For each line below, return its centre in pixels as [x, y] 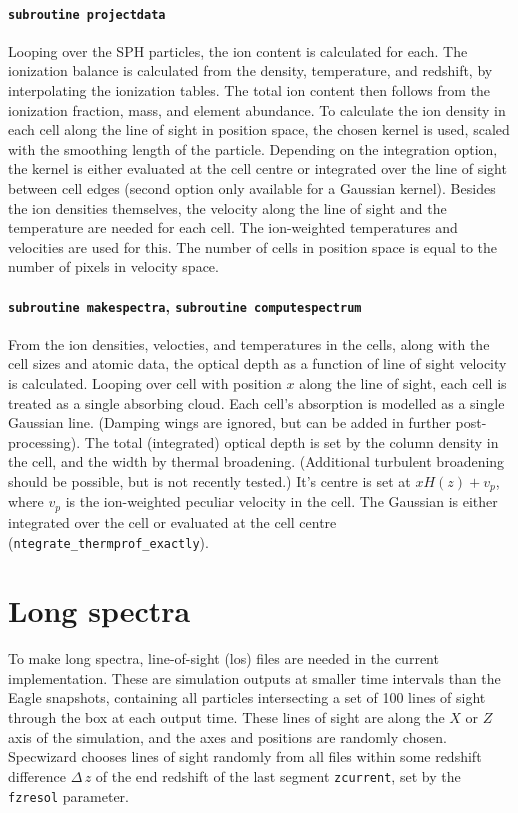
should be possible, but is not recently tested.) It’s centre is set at [209, 481]
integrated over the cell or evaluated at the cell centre [172, 521]
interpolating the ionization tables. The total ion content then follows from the [249, 90]
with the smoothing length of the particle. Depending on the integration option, [253, 148]
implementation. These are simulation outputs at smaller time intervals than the [254, 677]
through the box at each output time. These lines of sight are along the [226, 717]
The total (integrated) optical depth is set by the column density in [291, 441]
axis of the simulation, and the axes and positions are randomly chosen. [227, 736]
